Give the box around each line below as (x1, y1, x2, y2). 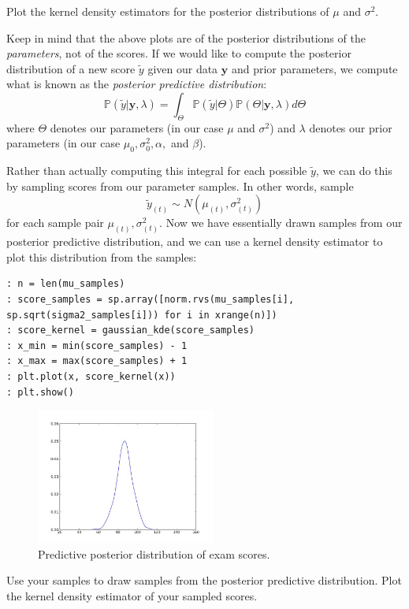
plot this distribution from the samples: (6, 248, 197, 265)
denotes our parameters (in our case (50, 119, 224, 136)
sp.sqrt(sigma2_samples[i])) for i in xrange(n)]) (6, 309, 277, 321)
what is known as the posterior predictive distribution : (6, 76, 267, 92)
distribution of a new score (6, 60, 136, 76)
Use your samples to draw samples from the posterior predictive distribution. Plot (6, 572, 402, 589)
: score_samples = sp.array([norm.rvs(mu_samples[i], (6, 293, 295, 305)
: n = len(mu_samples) (6, 278, 125, 290)
